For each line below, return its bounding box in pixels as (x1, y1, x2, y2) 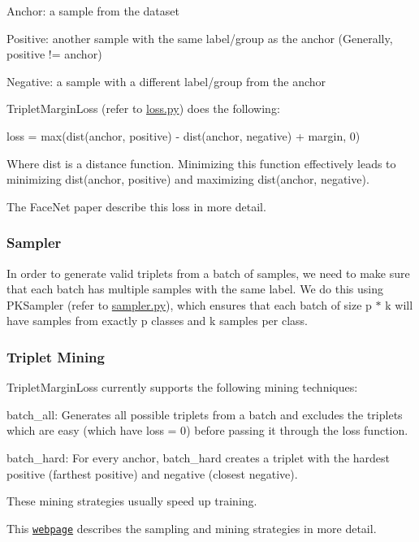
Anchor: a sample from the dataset (6, 2, 179, 19)
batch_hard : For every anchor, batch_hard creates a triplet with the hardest (6, 449, 391, 466)
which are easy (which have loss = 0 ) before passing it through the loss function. (6, 422, 408, 439)
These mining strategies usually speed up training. (6, 492, 257, 509)
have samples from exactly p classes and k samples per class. (6, 312, 308, 329)
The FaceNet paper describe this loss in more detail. (6, 197, 266, 215)
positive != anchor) (6, 46, 102, 63)
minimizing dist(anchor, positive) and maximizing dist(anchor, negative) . (6, 171, 369, 188)
